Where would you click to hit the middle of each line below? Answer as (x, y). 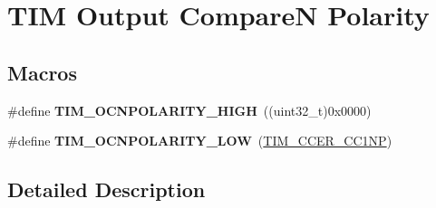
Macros (42, 72)
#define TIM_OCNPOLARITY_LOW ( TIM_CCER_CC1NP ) (200, 141)
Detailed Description (107, 189)
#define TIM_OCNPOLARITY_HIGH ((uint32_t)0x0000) (189, 110)
